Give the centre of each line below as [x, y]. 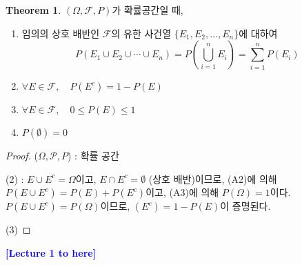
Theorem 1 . [33, 10]
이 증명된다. [245, 206]
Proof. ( [22, 156]
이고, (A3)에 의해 [182, 192]
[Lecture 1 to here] [51, 252]
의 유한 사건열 [141, 33]
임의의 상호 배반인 [61, 33]
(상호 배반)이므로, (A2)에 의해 [213, 178]
